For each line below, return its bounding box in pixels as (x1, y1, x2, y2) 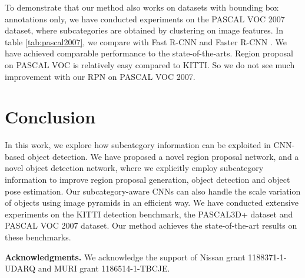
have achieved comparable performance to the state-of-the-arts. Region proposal (5, 47, 293, 59)
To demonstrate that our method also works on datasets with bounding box (5, 1, 279, 13)
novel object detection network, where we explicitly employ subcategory (5, 162, 264, 174)
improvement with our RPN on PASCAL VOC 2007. (5, 70, 195, 82)
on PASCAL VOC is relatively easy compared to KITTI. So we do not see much (5, 58, 295, 71)
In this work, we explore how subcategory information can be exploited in (5, 139, 271, 151)
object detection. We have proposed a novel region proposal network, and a (27, 150, 299, 162)
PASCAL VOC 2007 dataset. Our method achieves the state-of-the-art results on (5, 219, 297, 232)
